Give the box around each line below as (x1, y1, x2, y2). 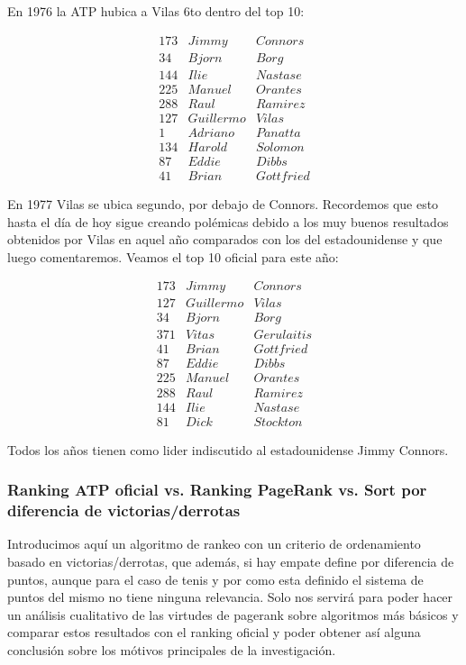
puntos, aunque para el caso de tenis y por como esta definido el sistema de (7, 569, 424, 588)
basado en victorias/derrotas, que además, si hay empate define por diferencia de (7, 551, 454, 570)
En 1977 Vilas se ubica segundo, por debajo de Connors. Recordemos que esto (7, 194, 439, 213)
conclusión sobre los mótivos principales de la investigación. (7, 640, 336, 659)
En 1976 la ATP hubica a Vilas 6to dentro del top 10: (7, 2, 305, 20)
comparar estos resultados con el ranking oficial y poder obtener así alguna (7, 623, 421, 642)
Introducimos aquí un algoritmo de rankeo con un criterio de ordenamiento (7, 534, 421, 553)
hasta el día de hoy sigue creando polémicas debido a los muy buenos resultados (7, 212, 449, 231)
